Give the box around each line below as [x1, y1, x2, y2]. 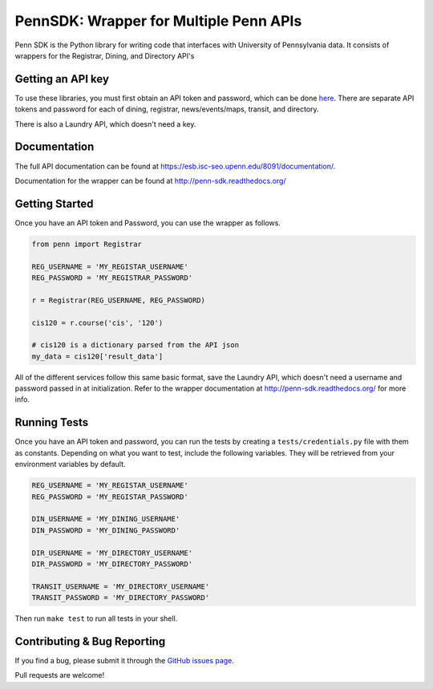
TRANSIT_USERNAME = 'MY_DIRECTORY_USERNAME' [31, 582, 210, 591]
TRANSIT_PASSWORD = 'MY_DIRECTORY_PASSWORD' [31, 594, 210, 602]
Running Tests [14, 415, 88, 429]
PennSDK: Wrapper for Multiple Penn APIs [14, 12, 302, 30]
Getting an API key [14, 72, 110, 86]
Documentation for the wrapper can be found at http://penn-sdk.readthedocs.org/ [14, 176, 286, 185]
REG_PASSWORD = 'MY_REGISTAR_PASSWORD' [31, 492, 188, 501]
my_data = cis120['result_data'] [31, 351, 164, 361]
